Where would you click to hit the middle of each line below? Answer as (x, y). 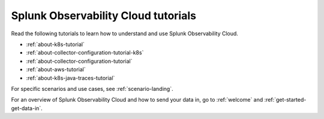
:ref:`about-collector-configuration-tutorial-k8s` (85, 53)
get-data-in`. (27, 108)
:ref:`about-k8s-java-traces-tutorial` (70, 78)
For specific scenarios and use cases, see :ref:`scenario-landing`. (92, 89)
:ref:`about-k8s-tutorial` (55, 44)
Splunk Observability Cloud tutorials (103, 16)
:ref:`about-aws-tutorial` (56, 69)
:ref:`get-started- (285, 100)
